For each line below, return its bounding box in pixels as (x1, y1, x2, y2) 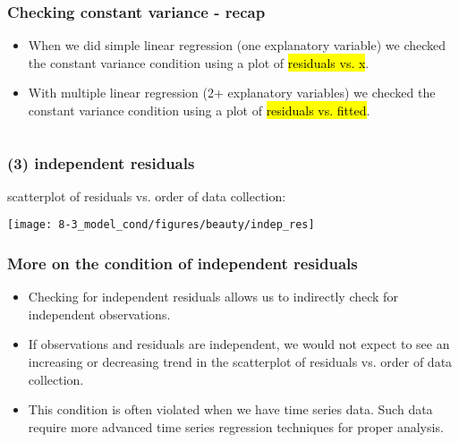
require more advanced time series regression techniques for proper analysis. (28, 417, 444, 436)
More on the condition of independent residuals (7, 251, 358, 274)
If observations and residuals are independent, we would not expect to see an (28, 335, 450, 353)
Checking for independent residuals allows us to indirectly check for (28, 287, 398, 306)
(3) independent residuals (7, 151, 195, 174)
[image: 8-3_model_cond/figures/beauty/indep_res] (7, 218, 315, 232)
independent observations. (28, 304, 171, 323)
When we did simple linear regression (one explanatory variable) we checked (28, 36, 446, 55)
